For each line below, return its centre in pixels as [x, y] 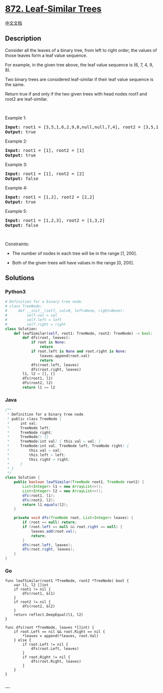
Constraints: [17, 244]
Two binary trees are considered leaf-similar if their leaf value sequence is [79, 79]
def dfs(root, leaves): [46, 338]
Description [23, 39]
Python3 [15, 292]
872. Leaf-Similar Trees [53, 9]
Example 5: [16, 211]
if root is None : [49, 342]
